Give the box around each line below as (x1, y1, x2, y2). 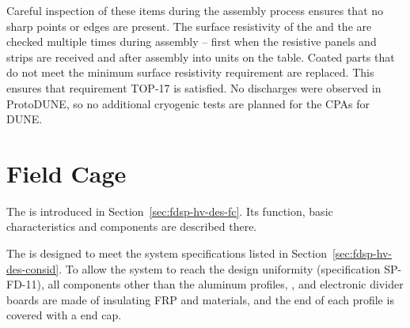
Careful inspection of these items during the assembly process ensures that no (6, 2, 384, 18)
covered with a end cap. (6, 307, 122, 323)
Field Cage (6, 156, 127, 189)
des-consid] (6, 260, 59, 277)
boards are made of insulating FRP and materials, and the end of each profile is (6, 291, 394, 307)
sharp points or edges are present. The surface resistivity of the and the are (6, 17, 372, 34)
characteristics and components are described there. (6, 218, 257, 235)
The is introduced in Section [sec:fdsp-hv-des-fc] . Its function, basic (6, 202, 333, 219)
